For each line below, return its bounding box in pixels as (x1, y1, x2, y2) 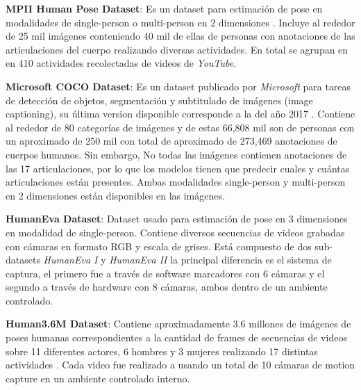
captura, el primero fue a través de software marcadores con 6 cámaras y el (6, 266, 325, 280)
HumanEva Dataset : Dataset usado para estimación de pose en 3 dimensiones (6, 211, 348, 226)
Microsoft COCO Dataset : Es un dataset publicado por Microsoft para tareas (6, 79, 351, 93)
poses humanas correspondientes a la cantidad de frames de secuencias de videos (6, 330, 347, 345)
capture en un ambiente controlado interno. (6, 371, 190, 385)
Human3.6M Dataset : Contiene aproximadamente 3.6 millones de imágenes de (6, 316, 351, 331)
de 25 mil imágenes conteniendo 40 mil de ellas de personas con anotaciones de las (6, 29, 355, 43)
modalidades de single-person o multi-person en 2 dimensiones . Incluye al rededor (6, 15, 355, 29)
